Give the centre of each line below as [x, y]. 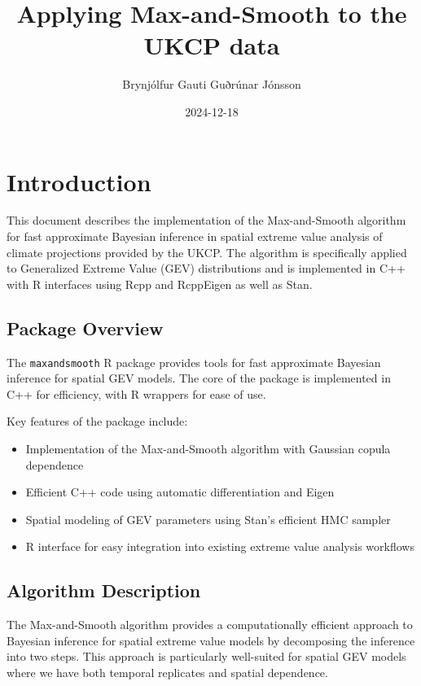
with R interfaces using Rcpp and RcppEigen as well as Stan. [160, 284]
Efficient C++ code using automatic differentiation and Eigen [180, 492]
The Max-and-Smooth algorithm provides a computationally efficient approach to [210, 625]
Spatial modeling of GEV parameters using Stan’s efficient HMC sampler [208, 519]
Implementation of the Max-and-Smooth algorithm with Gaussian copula [208, 449]
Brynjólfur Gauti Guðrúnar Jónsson [212, 84]
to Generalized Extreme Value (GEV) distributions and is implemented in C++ [206, 268]
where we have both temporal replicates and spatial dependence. [167, 672]
